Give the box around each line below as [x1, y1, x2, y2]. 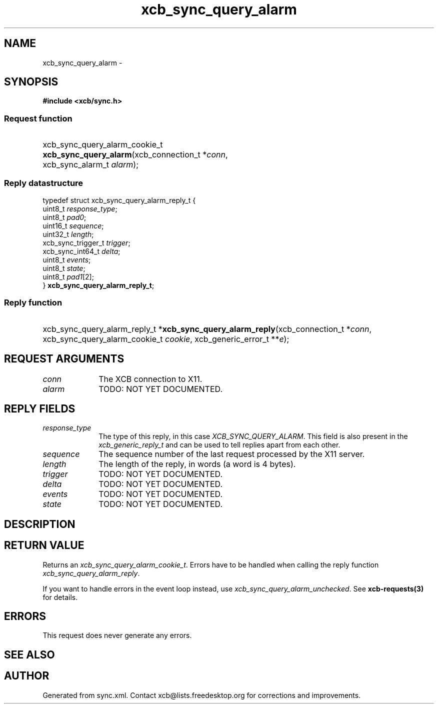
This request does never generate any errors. [42, 631, 192, 640]
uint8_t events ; [42, 255, 91, 264]
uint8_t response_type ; [42, 204, 117, 213]
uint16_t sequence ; [42, 221, 104, 230]
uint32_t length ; [42, 229, 94, 238]
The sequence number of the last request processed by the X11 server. [98, 449, 365, 459]
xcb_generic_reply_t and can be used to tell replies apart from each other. [98, 440, 340, 449]
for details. [42, 592, 78, 601]
